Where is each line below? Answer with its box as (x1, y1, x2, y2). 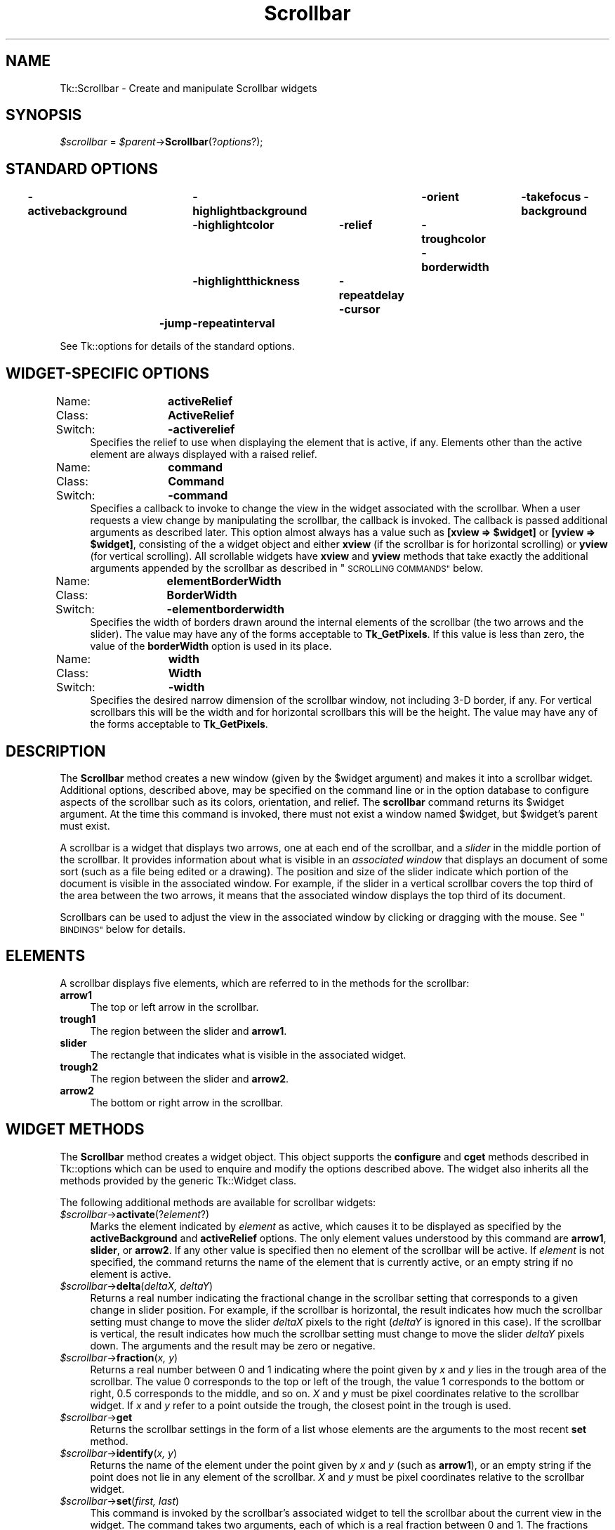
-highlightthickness (192, 274, 300, 289)
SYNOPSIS (6, 106, 82, 124)
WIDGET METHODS (6, 1120, 145, 1139)
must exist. (60, 819, 110, 832)
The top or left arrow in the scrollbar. (90, 1000, 259, 1013)
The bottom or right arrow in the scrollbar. (90, 1096, 284, 1109)
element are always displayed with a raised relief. (90, 448, 317, 461)
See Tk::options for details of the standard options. (60, 340, 295, 353)
